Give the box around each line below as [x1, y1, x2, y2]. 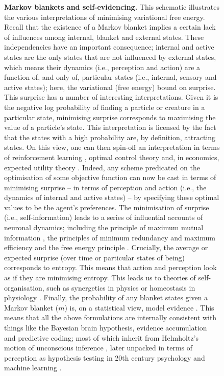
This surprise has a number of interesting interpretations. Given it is [4, 92, 218, 102]
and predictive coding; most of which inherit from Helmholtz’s [4, 332, 199, 343]
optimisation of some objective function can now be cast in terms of [4, 172, 216, 183]
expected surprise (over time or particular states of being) [4, 252, 185, 262]
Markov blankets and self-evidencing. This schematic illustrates [4, 2, 220, 12]
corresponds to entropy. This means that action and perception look [4, 262, 217, 273]
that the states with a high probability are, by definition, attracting [4, 131, 216, 142]
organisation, [4, 282, 44, 293]
